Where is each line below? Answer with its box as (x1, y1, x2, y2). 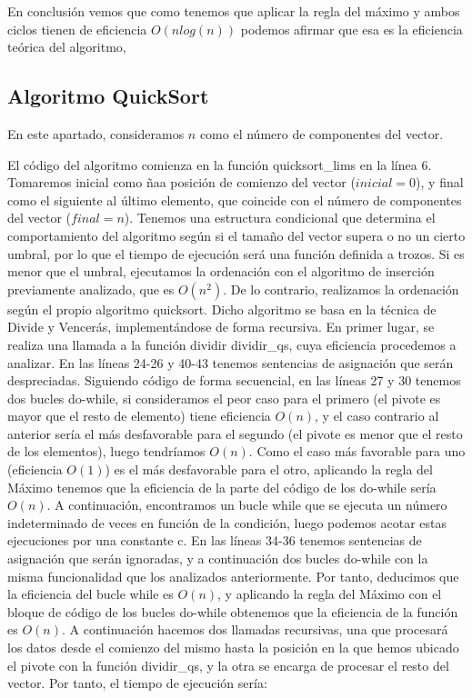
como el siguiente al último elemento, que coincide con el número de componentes (7, 190, 462, 209)
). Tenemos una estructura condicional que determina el (124, 208, 436, 227)
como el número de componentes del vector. (199, 124, 444, 143)
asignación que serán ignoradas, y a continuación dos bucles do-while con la (7, 549, 428, 568)
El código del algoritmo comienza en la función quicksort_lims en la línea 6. (7, 155, 432, 174)
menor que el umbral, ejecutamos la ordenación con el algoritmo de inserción (7, 262, 435, 281)
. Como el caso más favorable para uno (248, 442, 466, 461)
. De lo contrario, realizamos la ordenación (223, 279, 459, 298)
